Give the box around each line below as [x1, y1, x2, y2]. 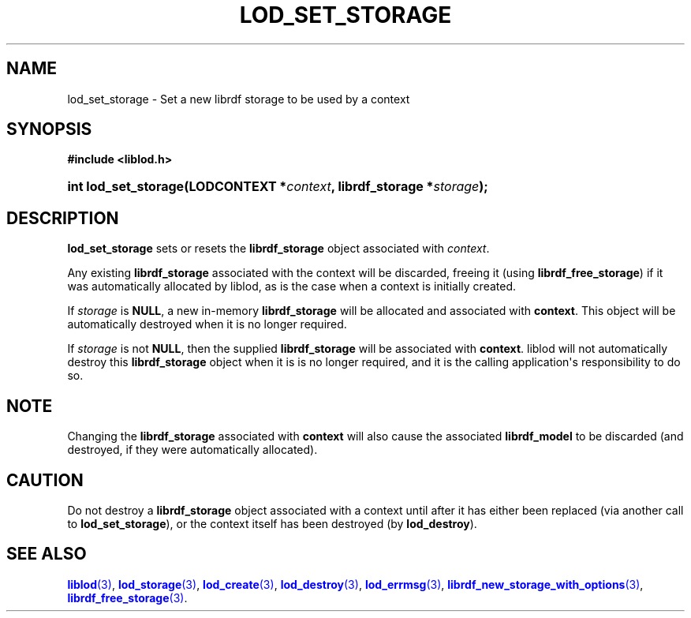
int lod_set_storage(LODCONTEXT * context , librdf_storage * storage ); [67, 178, 488, 195]
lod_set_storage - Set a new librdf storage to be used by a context [67, 92, 410, 106]
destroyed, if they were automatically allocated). [67, 443, 318, 457]
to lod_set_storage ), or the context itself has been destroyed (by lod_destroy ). [67, 516, 477, 530]
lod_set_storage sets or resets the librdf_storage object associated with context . [67, 242, 490, 256]
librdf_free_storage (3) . [67, 590, 188, 605]
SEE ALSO [6, 544, 87, 564]
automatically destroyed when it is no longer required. [67, 317, 347, 331]
